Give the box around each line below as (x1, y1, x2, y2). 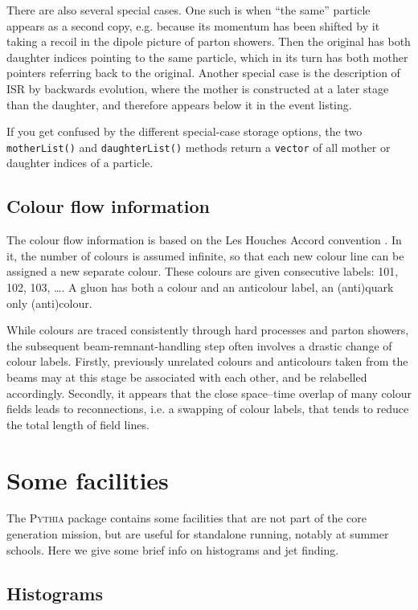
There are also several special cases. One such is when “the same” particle (6, 2, 371, 18)
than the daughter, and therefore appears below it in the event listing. (6, 96, 352, 113)
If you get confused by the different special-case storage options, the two (6, 123, 363, 140)
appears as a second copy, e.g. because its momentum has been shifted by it (6, 17, 380, 34)
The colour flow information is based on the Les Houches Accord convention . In (6, 231, 402, 248)
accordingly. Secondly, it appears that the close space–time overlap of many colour (6, 384, 412, 401)
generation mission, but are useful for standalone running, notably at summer (6, 526, 389, 542)
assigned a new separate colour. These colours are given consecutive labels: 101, (6, 263, 399, 280)
